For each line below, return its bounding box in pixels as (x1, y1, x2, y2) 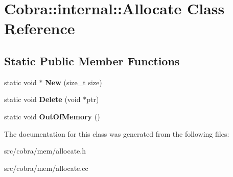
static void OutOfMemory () (4, 111, 100, 121)
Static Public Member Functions (4, 53, 180, 68)
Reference (4, 18, 75, 39)
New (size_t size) (45, 77, 102, 87)
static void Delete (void (4, 94, 81, 105)
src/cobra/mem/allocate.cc (4, 162, 88, 173)
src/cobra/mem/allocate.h (4, 145, 86, 156)
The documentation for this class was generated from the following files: (4, 128, 229, 139)
